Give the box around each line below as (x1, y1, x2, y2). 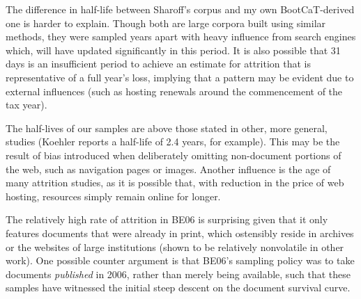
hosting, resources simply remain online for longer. (6, 188, 221, 203)
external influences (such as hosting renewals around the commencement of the (6, 83, 343, 98)
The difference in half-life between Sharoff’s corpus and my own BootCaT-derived (6, 2, 355, 16)
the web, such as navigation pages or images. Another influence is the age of (6, 161, 331, 176)
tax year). (6, 97, 47, 112)
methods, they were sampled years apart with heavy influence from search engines (6, 29, 356, 44)
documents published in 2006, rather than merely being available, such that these (6, 266, 351, 281)
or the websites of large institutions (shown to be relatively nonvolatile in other (6, 239, 344, 254)
